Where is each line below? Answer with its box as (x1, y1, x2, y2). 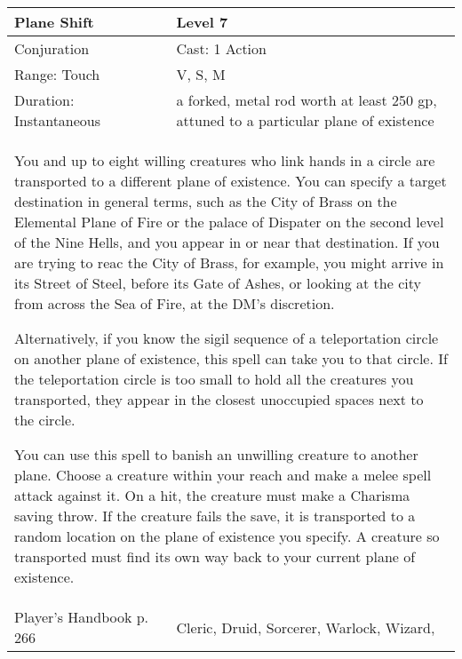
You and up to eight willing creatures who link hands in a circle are (14, 150, 435, 171)
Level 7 (176, 12, 228, 32)
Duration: (14, 90, 75, 110)
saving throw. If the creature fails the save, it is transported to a (14, 505, 416, 526)
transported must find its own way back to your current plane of (14, 546, 416, 567)
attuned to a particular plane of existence (176, 110, 434, 131)
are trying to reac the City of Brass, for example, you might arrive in (14, 252, 444, 273)
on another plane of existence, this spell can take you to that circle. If (14, 348, 448, 369)
